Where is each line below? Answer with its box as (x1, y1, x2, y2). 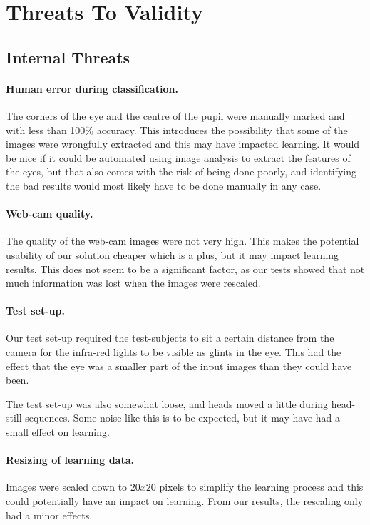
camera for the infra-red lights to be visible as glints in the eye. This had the (6, 345, 341, 360)
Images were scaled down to (6, 479, 128, 494)
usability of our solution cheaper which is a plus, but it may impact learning (6, 247, 339, 262)
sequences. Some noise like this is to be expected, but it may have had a (25, 410, 341, 425)
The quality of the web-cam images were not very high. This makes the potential (6, 233, 359, 248)
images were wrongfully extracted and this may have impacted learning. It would (6, 136, 360, 151)
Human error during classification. (6, 81, 178, 96)
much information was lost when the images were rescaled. (6, 275, 261, 290)
